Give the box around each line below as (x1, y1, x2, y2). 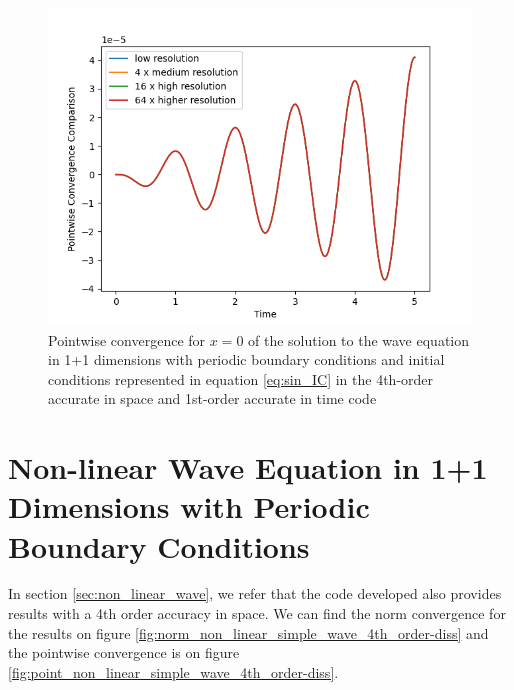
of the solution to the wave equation (248, 329, 470, 350)
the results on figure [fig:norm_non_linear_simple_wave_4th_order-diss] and (8, 622, 489, 643)
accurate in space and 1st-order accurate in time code (48, 388, 377, 409)
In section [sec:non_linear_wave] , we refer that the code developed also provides (8, 583, 502, 604)
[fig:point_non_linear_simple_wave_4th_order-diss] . (8, 661, 339, 682)
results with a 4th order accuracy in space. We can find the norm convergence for (8, 603, 506, 624)
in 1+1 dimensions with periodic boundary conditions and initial (48, 349, 445, 370)
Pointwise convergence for (48, 329, 206, 350)
